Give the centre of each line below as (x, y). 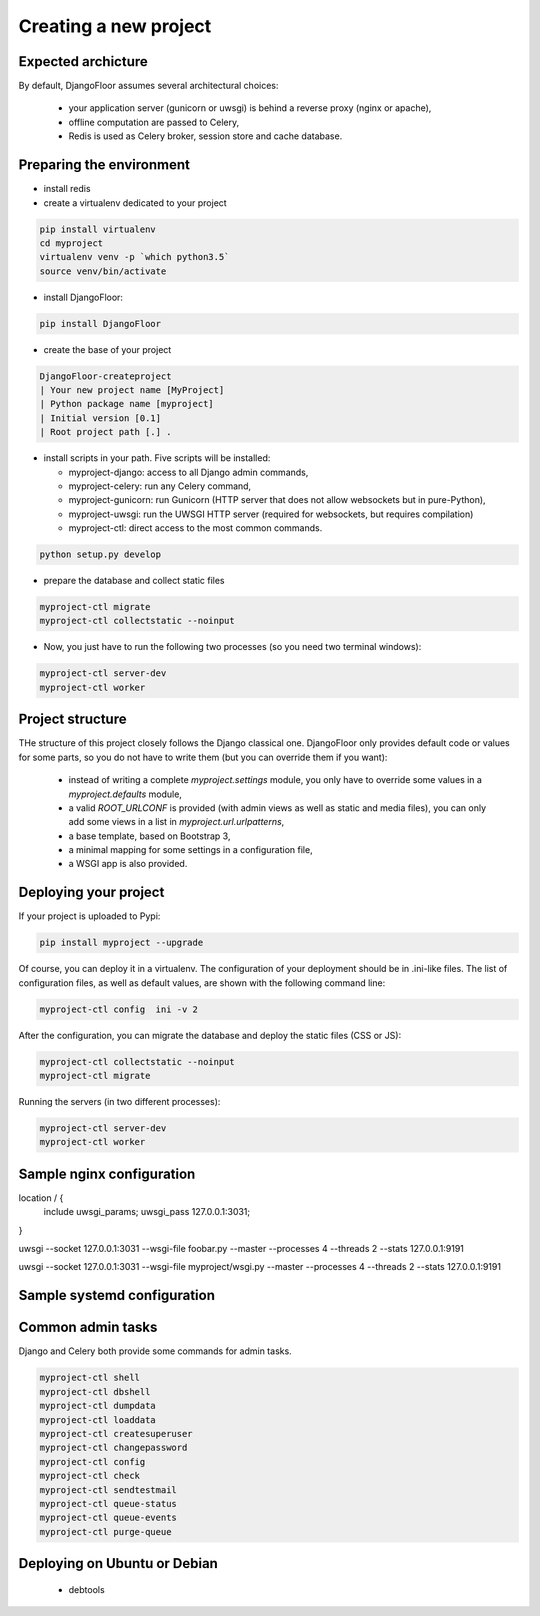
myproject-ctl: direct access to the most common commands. (195, 528)
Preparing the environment (104, 165)
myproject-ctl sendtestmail (108, 1489)
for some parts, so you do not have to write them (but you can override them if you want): (203, 757)
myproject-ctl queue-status (108, 1503)
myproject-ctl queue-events (108, 1518)
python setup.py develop (100, 554)
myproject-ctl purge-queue (105, 1531)
